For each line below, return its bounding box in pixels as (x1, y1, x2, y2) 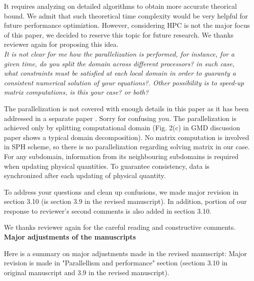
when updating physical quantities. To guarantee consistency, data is (4, 161, 210, 171)
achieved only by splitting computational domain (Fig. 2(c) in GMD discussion (4, 122, 240, 133)
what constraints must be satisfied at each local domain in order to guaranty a (4, 68, 236, 78)
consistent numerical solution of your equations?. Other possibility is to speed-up (4, 77, 244, 87)
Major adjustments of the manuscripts (4, 232, 136, 242)
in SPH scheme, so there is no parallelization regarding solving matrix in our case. (4, 141, 250, 152)
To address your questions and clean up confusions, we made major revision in (4, 186, 239, 197)
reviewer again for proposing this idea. (4, 39, 119, 49)
